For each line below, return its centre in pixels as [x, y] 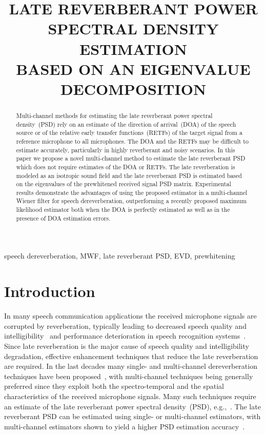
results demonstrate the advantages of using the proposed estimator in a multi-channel [132, 192]
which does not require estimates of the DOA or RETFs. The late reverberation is [126, 166]
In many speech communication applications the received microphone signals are [130, 316]
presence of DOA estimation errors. [63, 218]
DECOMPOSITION [133, 88]
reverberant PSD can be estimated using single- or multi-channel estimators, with [132, 416]
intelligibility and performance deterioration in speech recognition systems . [125, 336]
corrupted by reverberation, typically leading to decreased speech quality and [125, 325]
